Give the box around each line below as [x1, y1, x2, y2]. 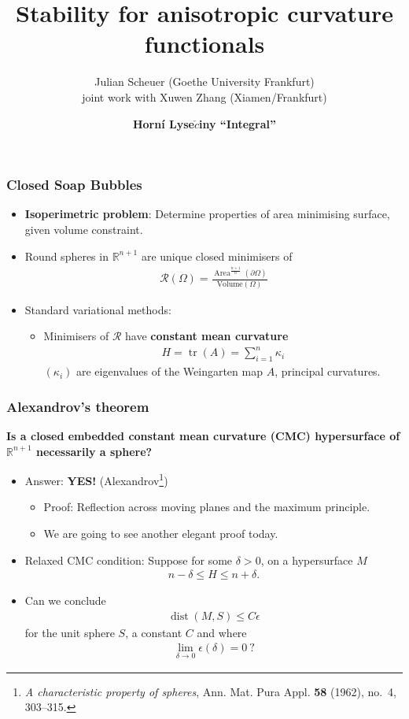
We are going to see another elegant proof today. [43, 524, 278, 541]
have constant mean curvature [125, 328, 289, 344]
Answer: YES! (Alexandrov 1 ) [24, 470, 168, 488]
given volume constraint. [24, 221, 143, 237]
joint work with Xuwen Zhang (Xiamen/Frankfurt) [82, 88, 327, 105]
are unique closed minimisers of [141, 247, 293, 264]
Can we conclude [24, 592, 106, 609]
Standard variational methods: [24, 301, 171, 317]
